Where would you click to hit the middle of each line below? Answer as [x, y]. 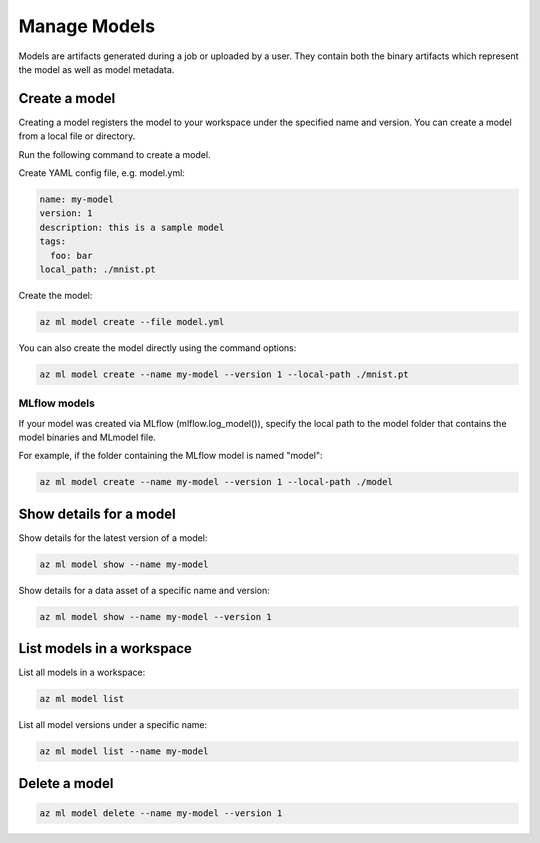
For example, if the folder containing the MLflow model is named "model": [171, 456]
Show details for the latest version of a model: [113, 537]
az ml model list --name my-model [124, 751]
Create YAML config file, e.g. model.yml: [101, 173]
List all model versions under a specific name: [113, 725]
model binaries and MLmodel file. [87, 437]
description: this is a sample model [132, 227]
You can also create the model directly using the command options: [157, 347]
